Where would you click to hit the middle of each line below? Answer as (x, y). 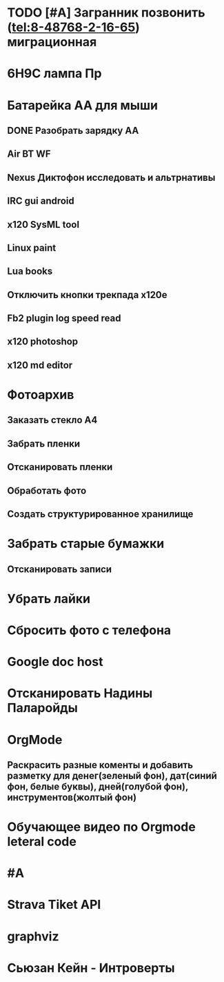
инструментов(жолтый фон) (72, 797)
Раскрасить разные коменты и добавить (100, 765)
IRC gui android (41, 201)
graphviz (33, 936)
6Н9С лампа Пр (54, 73)
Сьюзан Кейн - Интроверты (91, 968)
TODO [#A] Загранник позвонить (106, 13)
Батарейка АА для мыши (83, 105)
